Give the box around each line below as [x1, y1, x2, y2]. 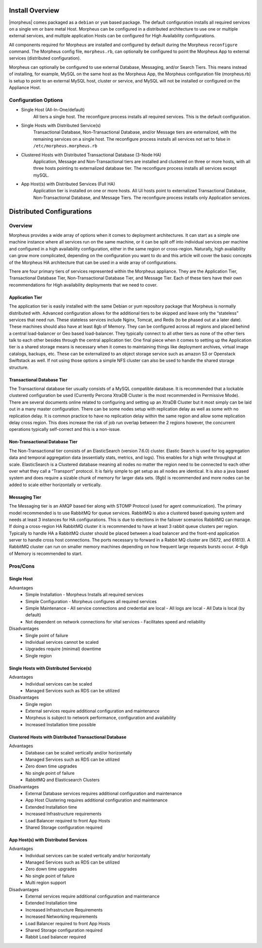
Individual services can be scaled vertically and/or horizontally [25, 852, 150, 858]
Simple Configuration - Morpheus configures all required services [25, 598, 157, 604]
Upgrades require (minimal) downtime [25, 646, 101, 652]
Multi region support [25, 880, 66, 885]
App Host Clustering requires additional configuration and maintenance [25, 797, 168, 803]
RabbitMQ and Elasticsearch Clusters [25, 777, 100, 783]
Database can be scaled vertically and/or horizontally [25, 750, 132, 755]
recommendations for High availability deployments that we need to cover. [9, 282, 158, 288]
